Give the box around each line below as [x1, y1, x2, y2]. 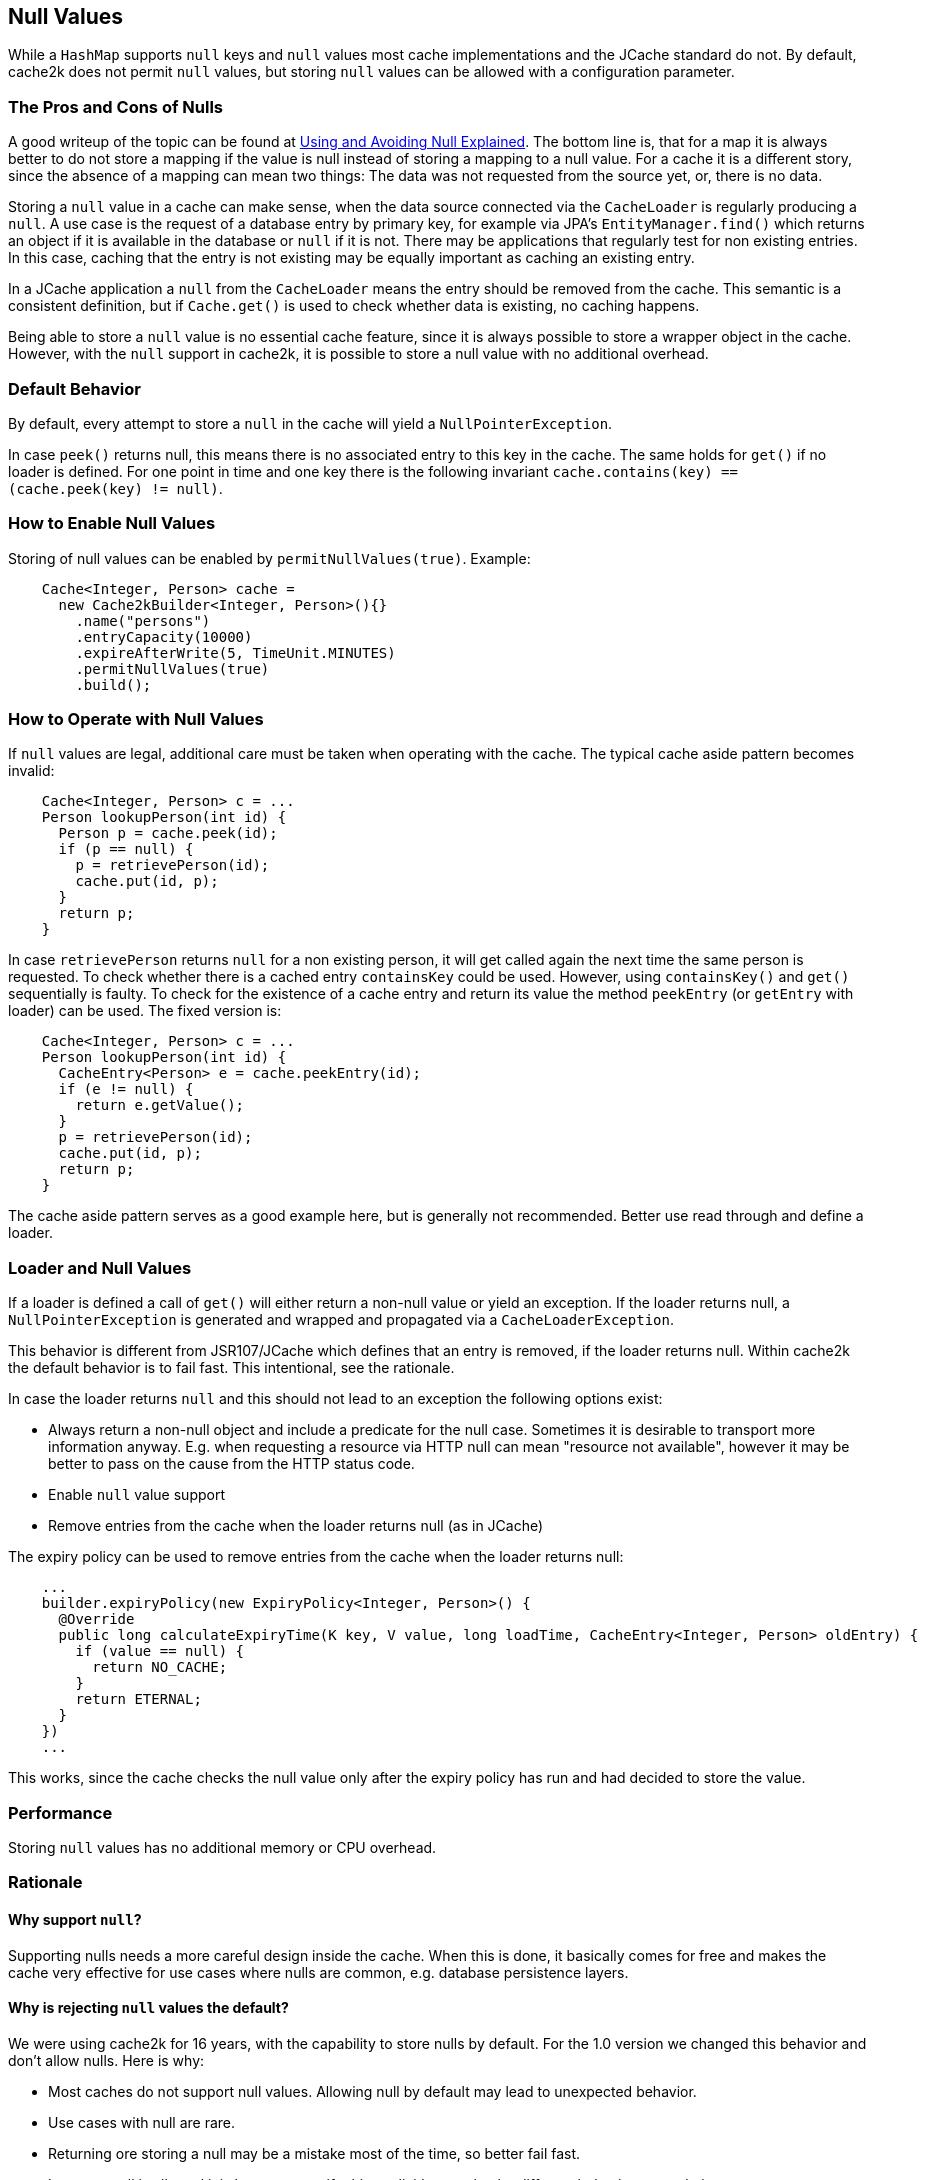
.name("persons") [75, 612, 211, 629]
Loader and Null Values [8, 1257, 192, 1278]
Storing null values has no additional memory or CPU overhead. [8, 1838, 437, 1856]
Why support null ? [8, 1910, 142, 1928]
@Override [58, 1611, 135, 1628]
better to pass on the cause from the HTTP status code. [48, 1455, 415, 1473]
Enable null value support [48, 1486, 225, 1504]
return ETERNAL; [75, 1691, 202, 1708]
